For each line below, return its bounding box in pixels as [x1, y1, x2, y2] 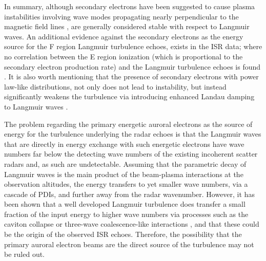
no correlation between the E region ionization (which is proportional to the [4, 51, 243, 61]
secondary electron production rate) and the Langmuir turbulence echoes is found [4, 61, 261, 72]
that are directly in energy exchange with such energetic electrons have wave [4, 138, 244, 149]
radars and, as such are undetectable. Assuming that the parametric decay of [4, 158, 247, 169]
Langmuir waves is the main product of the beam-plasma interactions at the [4, 168, 243, 179]
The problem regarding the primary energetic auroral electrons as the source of [4, 118, 253, 129]
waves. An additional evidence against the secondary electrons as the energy [4, 31, 243, 41]
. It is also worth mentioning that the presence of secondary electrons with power [4, 71, 259, 82]
